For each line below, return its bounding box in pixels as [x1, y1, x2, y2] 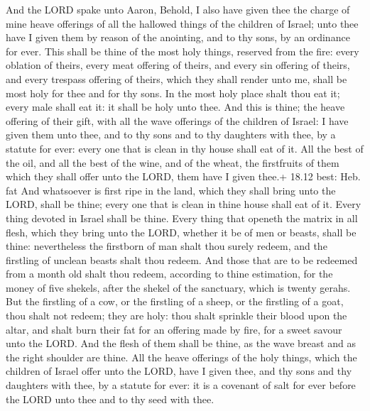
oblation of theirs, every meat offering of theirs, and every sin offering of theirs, [6, 57, 350, 72]
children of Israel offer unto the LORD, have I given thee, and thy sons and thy [6, 363, 352, 378]
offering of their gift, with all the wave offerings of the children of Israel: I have [6, 113, 349, 128]
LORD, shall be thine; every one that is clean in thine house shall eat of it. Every [6, 197, 361, 212]
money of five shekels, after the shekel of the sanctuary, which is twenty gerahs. [6, 280, 351, 295]
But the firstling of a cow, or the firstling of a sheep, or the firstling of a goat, [6, 294, 344, 309]
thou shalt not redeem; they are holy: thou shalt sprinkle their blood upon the [6, 308, 347, 323]
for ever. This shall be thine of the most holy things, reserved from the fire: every [6, 43, 359, 58]
